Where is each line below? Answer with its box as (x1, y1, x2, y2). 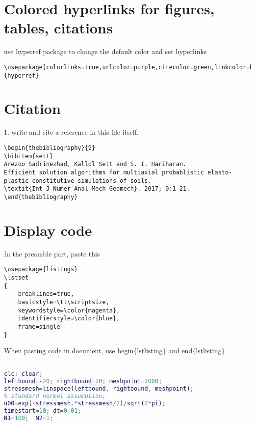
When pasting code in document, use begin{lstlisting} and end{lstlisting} (4, 345, 225, 356)
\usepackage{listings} (4, 266, 78, 273)
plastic (4, 177, 29, 184)
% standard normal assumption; (4, 393, 106, 400)
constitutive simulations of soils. (32, 177, 152, 184)
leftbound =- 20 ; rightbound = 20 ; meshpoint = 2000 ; (4, 378, 162, 385)
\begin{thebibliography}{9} (4, 144, 96, 151)
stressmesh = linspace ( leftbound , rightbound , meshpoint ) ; (4, 385, 194, 393)
